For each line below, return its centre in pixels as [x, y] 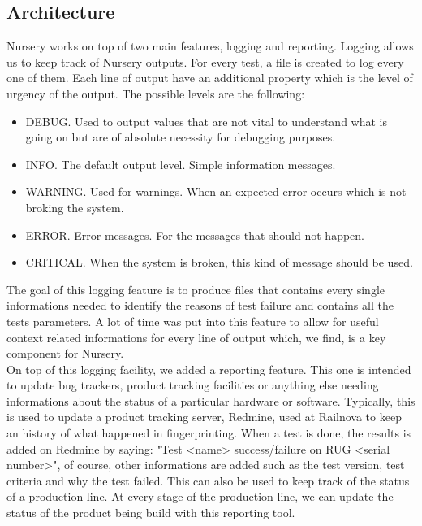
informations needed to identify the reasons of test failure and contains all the [200, 305]
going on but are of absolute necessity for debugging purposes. [181, 137]
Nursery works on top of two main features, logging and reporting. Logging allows [210, 46]
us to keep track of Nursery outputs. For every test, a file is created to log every [205, 61]
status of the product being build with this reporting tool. [151, 513]
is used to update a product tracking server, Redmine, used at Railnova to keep [204, 417]
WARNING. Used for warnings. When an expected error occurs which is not [216, 191]
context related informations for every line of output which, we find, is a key [196, 337]
